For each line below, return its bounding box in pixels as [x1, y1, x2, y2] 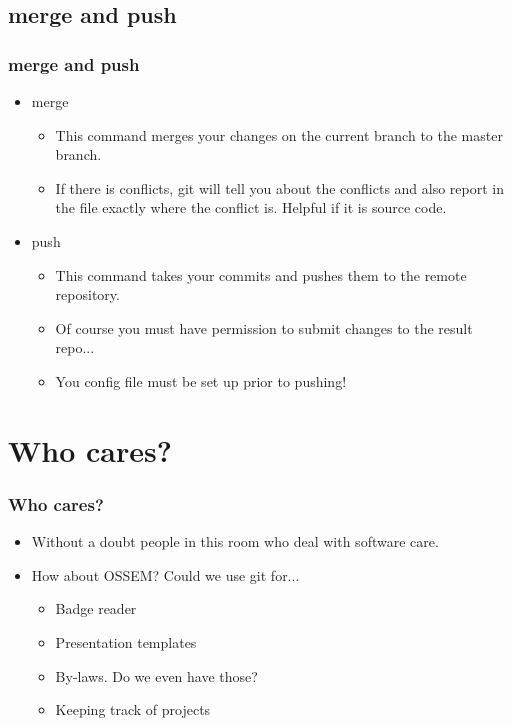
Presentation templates [55, 631, 197, 652]
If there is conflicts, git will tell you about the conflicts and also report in [55, 177, 505, 198]
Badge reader [55, 598, 137, 619]
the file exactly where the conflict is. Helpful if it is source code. [55, 197, 447, 218]
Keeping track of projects [55, 699, 211, 720]
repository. [55, 284, 120, 305]
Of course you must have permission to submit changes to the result [55, 317, 473, 338]
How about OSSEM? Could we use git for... [31, 564, 300, 585]
